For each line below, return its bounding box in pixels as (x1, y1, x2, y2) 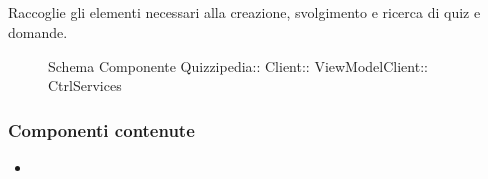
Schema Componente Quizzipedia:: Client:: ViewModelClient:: (48, 55, 428, 76)
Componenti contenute (8, 117, 195, 142)
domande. (8, 21, 68, 42)
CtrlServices (48, 75, 122, 96)
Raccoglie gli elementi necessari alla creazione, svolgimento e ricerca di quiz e (8, 2, 481, 23)
